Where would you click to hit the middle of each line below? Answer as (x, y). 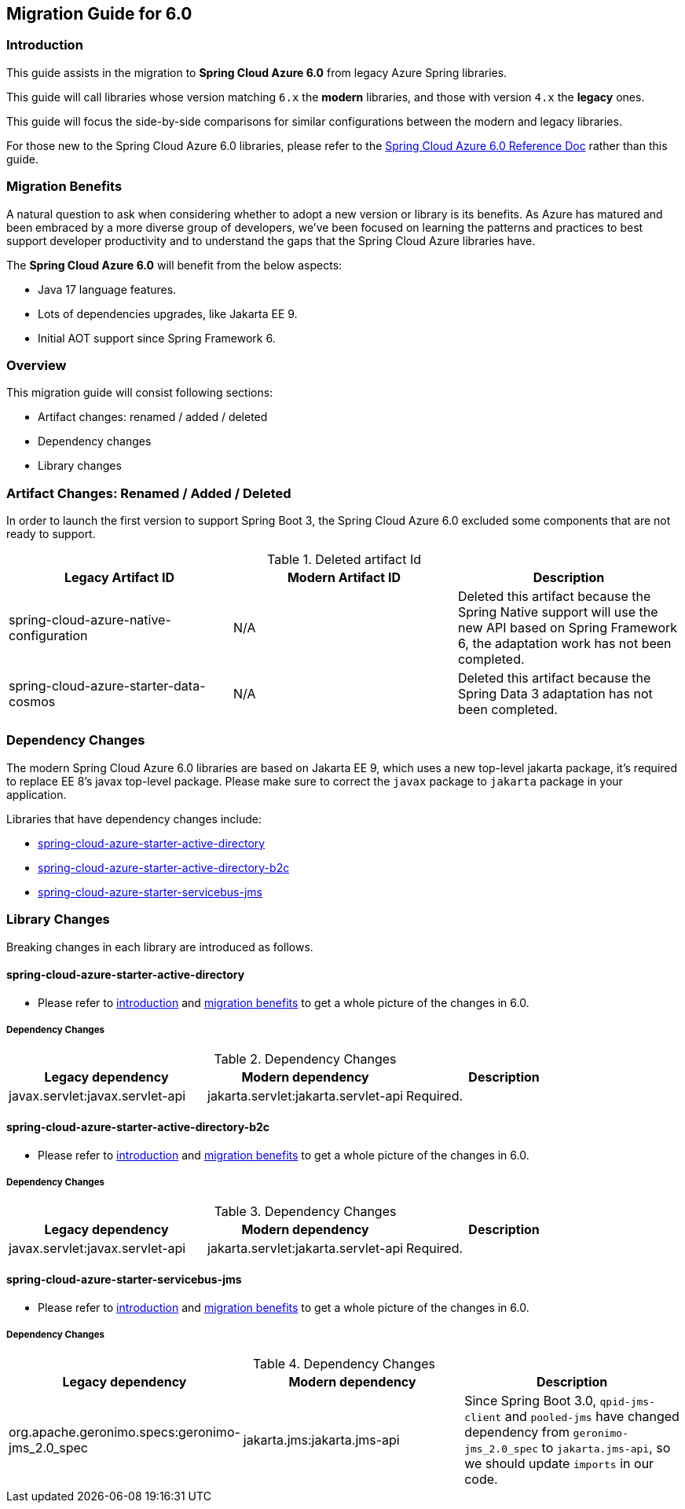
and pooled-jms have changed (592, 1416)
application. (37, 794)
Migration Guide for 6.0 (99, 14)
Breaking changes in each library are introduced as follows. (160, 947)
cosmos (32, 702)
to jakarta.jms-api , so (606, 1447)
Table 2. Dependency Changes (305, 1058)
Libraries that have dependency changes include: (134, 819)
